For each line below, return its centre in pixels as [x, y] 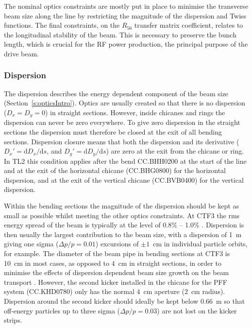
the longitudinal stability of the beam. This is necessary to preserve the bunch [120, 34]
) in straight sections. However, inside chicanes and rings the [135, 112]
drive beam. [21, 53]
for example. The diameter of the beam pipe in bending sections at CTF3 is [117, 253]
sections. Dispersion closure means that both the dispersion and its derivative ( [122, 141]
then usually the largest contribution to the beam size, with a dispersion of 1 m [123, 234]
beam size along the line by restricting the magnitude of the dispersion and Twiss [125, 15]
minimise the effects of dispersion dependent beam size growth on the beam [117, 272]
